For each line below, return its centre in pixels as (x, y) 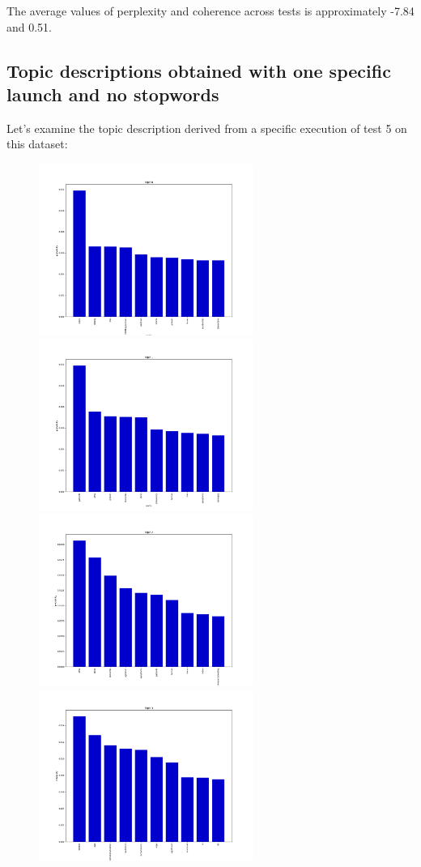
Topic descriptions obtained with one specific (199, 70)
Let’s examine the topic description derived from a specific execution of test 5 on (207, 128)
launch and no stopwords (113, 94)
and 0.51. (30, 26)
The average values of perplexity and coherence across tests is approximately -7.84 (210, 11)
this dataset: (37, 144)
